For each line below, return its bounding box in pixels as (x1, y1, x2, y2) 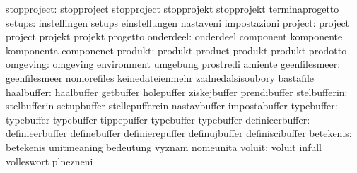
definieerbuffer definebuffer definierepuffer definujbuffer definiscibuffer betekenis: (6, 126, 352, 141)
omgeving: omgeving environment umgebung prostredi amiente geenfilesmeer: (6, 56, 341, 71)
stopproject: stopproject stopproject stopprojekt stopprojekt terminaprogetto (6, 1, 339, 16)
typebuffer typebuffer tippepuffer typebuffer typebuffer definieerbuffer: (6, 112, 310, 126)
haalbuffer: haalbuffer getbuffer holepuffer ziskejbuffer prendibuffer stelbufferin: (6, 84, 348, 99)
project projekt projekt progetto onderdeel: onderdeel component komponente (6, 29, 343, 44)
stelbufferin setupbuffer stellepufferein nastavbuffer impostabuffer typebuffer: (6, 98, 338, 113)
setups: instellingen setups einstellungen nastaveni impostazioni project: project (6, 15, 350, 30)
